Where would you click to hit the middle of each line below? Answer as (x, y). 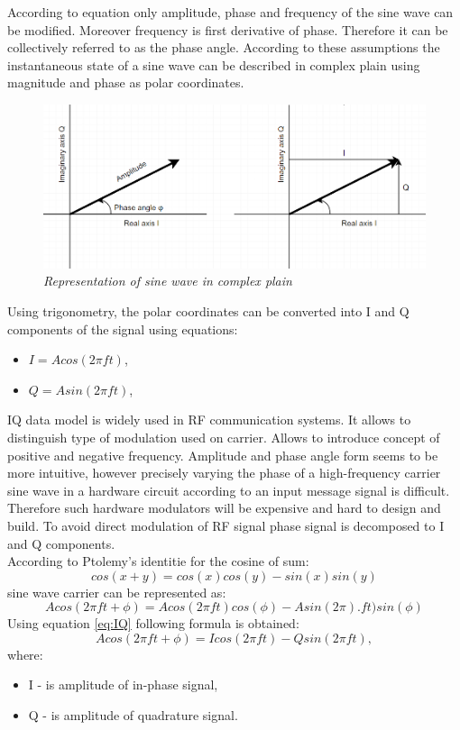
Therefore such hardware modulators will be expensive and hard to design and (224, 508)
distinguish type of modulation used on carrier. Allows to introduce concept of (224, 437)
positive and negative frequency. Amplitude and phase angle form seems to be (223, 455)
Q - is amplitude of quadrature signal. (133, 715)
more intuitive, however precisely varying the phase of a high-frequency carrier (224, 473)
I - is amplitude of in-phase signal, (123, 684)
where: (25, 654)
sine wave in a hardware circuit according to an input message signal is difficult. (229, 490)
